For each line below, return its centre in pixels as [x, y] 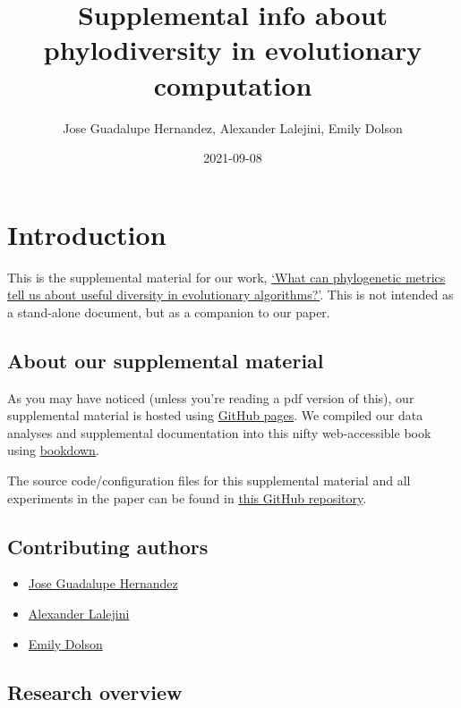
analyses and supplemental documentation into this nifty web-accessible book [219, 432]
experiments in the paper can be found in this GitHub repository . [187, 497]
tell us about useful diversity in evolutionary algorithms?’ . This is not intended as [230, 295]
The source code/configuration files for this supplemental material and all [209, 480]
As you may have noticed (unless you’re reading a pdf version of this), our [211, 397]
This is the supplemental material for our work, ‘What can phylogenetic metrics [226, 277]
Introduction [87, 234]
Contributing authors [108, 546]
